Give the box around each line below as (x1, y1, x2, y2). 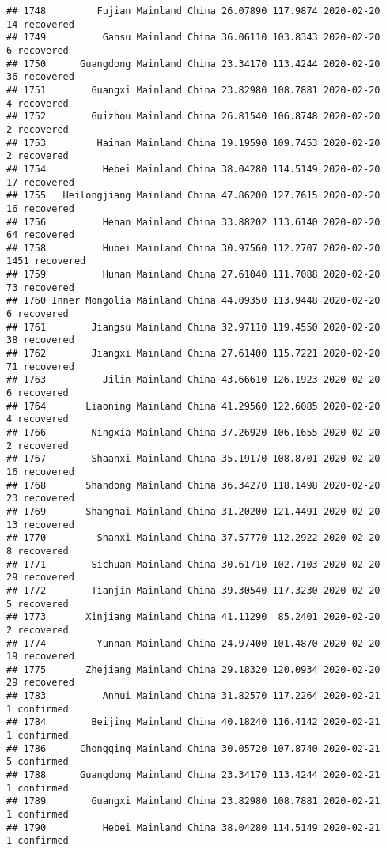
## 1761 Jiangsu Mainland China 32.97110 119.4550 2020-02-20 (6, 321, 380, 333)
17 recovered (6, 176, 74, 188)
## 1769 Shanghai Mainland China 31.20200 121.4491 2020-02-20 (6, 505, 380, 517)
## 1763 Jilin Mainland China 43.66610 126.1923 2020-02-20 (6, 374, 380, 386)
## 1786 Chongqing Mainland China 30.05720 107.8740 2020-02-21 (6, 742, 380, 754)
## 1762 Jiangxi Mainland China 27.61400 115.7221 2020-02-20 (6, 348, 380, 360)
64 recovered (6, 229, 74, 241)
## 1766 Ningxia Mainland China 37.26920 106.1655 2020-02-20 (6, 427, 380, 438)
